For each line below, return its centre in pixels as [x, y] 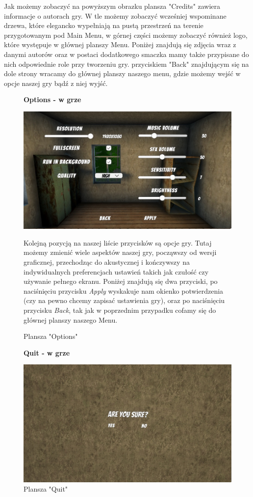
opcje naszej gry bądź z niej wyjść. [56, 83]
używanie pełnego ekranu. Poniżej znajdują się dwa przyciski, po [121, 281]
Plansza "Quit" [46, 489]
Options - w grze [52, 99]
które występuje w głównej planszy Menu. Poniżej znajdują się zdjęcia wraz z [120, 44]
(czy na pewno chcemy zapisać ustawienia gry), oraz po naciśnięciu [124, 300]
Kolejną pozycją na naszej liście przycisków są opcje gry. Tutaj [118, 242]
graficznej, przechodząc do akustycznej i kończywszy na [107, 262]
